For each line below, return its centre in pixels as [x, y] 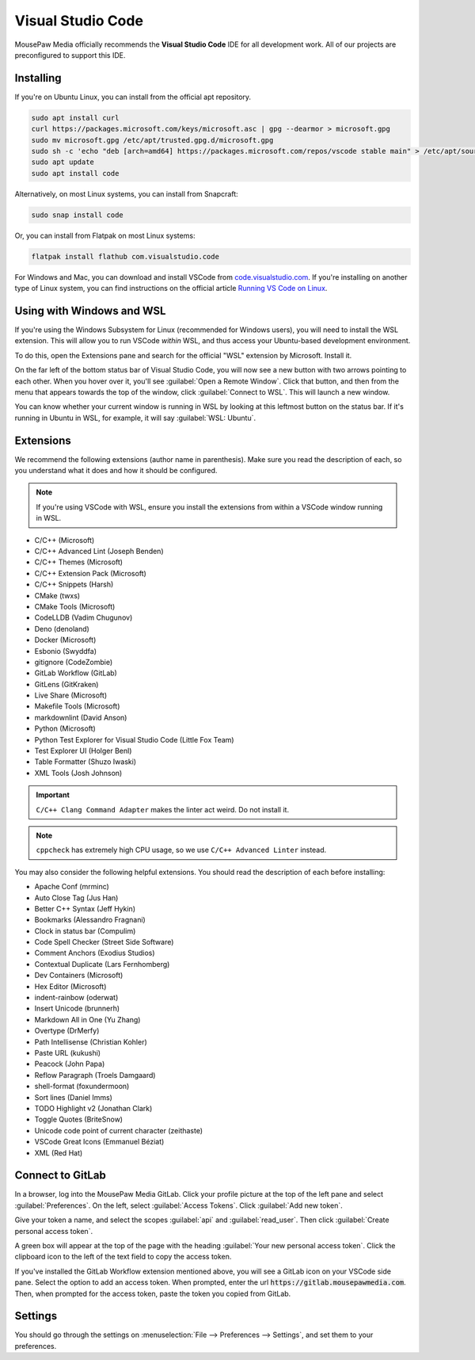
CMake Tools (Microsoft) [75, 606]
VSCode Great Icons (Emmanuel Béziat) [99, 1142]
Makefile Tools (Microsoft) [77, 706]
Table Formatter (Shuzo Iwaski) [85, 762]
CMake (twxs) [57, 595]
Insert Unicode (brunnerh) [77, 1009]
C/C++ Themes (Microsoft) [78, 562]
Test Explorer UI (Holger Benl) [83, 751]
